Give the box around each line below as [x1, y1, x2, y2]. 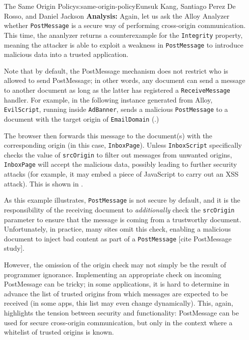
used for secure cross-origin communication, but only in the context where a [4, 317, 233, 327]
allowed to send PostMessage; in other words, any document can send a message [4, 75, 246, 85]
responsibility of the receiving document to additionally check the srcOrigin [4, 204, 235, 214]
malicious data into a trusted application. [4, 49, 129, 59]
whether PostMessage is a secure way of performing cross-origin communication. [4, 20, 246, 30]
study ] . [4, 243, 25, 253]
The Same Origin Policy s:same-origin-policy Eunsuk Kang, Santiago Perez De [4, 1, 236, 11]
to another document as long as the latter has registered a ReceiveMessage [4, 84, 230, 95]
